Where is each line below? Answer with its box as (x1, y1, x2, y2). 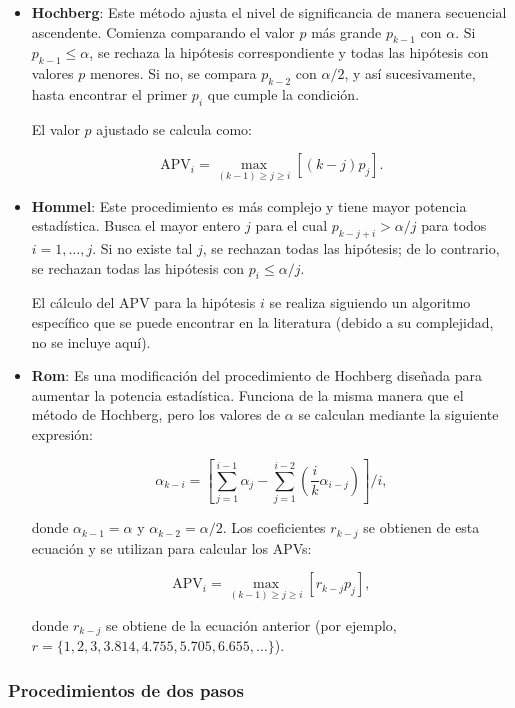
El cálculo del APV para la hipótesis (31, 292, 256, 313)
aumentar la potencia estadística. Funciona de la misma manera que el (31, 384, 464, 405)
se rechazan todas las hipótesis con (31, 257, 245, 278)
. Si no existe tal (92, 238, 193, 259)
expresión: (31, 424, 93, 444)
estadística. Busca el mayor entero (31, 215, 241, 236)
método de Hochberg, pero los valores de (31, 404, 281, 425)
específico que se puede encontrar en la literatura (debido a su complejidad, (31, 312, 494, 333)
